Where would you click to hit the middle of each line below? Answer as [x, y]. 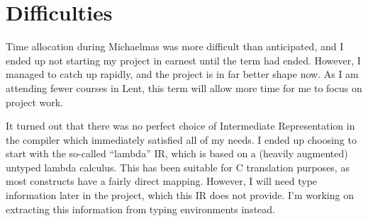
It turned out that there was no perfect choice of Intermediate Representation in [180, 126]
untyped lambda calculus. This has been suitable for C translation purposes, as [178, 167]
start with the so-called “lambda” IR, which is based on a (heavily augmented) [177, 153]
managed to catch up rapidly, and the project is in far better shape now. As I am [182, 74]
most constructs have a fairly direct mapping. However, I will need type [162, 181]
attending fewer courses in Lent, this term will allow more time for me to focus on [184, 87]
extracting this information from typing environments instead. [140, 209]
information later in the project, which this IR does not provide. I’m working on [180, 195]
